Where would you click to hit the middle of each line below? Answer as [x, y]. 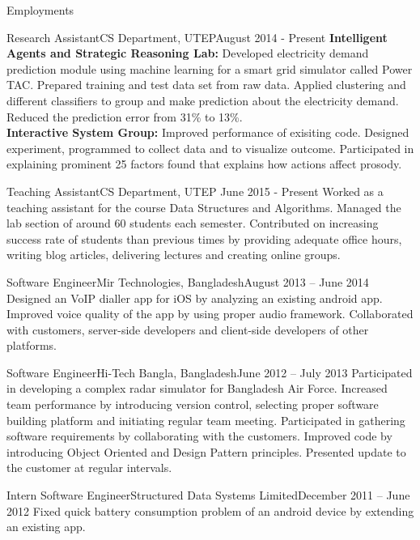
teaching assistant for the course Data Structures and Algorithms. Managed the [204, 207]
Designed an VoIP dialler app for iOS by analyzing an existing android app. [195, 298]
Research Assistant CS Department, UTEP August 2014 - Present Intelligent [197, 37]
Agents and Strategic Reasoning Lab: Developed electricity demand [188, 53]
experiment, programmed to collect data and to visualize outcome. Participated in [210, 148]
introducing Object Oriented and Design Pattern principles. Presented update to [206, 451]
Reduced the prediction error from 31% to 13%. [125, 116]
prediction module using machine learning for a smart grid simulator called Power [210, 68]
